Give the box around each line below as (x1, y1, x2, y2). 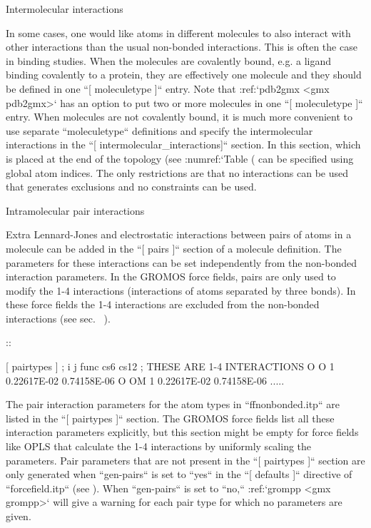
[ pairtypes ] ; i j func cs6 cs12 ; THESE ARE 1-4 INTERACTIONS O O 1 (6, 359, 335, 374)
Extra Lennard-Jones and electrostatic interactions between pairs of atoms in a (6, 227, 352, 242)
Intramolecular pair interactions (6, 203, 145, 218)
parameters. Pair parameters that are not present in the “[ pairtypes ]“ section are (6, 452, 365, 467)
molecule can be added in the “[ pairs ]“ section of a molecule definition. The (6, 240, 342, 255)
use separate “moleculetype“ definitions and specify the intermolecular (6, 123, 313, 138)
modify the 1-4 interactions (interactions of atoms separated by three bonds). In (6, 283, 356, 298)
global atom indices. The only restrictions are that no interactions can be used (6, 165, 349, 180)
